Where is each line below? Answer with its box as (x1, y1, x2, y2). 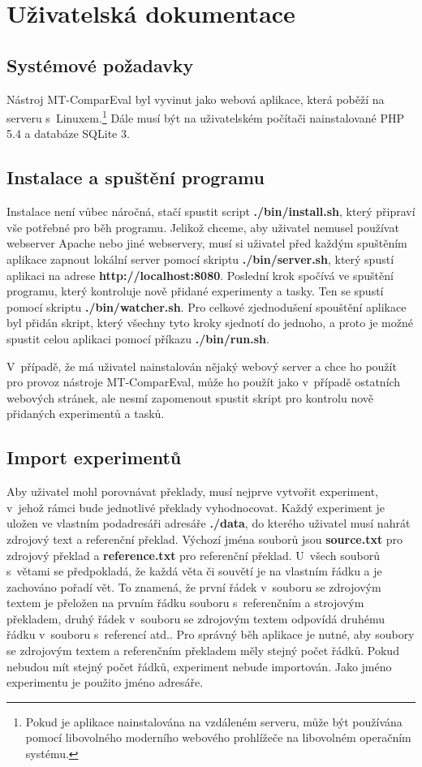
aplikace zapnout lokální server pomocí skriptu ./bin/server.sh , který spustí (6, 251, 394, 267)
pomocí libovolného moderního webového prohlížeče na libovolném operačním (25, 729, 411, 746)
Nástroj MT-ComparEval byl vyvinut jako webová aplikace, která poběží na (6, 90, 385, 107)
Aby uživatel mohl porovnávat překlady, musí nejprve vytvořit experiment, (6, 483, 379, 500)
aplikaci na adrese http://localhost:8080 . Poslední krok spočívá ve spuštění (6, 266, 394, 283)
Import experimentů (6, 445, 182, 470)
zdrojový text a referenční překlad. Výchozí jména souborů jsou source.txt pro (6, 530, 403, 547)
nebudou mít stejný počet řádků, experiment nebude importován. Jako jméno (6, 657, 392, 674)
